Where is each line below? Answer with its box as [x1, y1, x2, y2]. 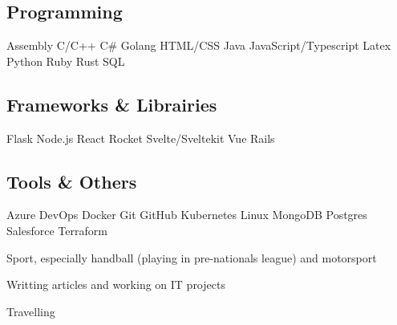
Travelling [6, 303, 55, 319]
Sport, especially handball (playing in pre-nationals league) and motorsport [6, 249, 377, 266]
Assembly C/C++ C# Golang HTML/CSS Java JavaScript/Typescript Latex [6, 37, 391, 54]
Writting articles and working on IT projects [6, 276, 225, 293]
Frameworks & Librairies [6, 91, 217, 116]
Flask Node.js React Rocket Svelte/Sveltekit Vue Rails [6, 129, 275, 146]
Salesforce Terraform [6, 221, 107, 238]
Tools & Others [6, 169, 137, 193]
